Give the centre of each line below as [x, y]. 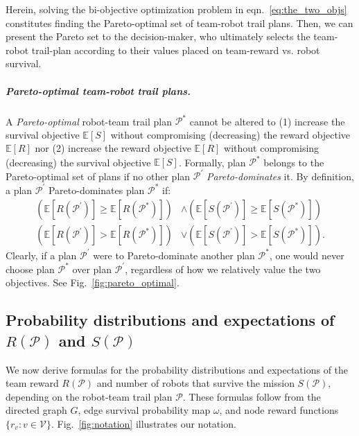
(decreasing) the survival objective [78, 162]
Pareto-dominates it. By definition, [280, 176]
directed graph [36, 410]
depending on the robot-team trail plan [89, 396]
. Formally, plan [212, 162]
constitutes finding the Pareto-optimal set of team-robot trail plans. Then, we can [179, 23]
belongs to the [294, 162]
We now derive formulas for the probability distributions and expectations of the [177, 369]
